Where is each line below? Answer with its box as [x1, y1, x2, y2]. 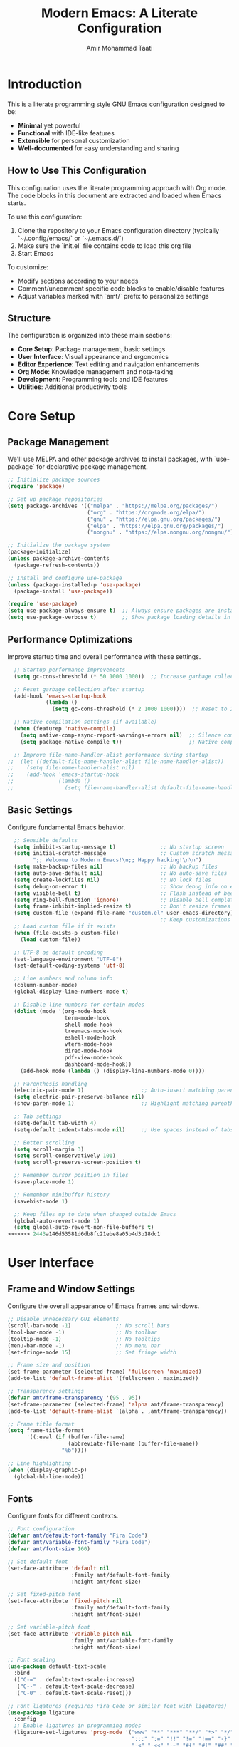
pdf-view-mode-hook [64, 1054, 122, 1061]
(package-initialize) [7, 549, 72, 556]
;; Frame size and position [7, 1362, 91, 1369]
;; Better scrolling [14, 1139, 75, 1146]
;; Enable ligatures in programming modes [14, 1722, 142, 1729]
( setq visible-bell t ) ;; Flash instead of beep [14, 889, 237, 897]
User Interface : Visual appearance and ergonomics [17, 353, 169, 361]
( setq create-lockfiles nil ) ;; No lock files [14, 876, 212, 883]
